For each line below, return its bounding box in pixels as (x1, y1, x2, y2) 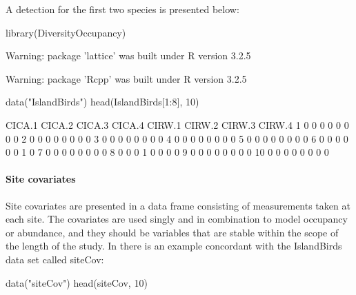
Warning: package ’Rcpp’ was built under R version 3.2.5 (6, 71, 247, 85)
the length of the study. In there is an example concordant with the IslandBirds (6, 238, 342, 253)
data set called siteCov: (6, 252, 104, 266)
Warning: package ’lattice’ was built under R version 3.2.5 (6, 48, 251, 63)
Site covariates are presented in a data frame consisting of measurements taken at (6, 198, 350, 212)
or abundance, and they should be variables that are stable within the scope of (6, 225, 339, 239)
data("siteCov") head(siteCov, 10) (6, 275, 148, 289)
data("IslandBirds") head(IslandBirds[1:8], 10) (6, 94, 199, 109)
